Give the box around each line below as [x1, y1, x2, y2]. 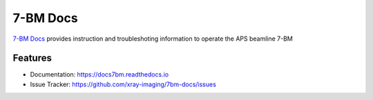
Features [12, 52, 52, 64]
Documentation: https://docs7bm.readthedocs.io [30, 70, 169, 79]
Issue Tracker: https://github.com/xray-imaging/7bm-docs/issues [30, 80, 217, 88]
